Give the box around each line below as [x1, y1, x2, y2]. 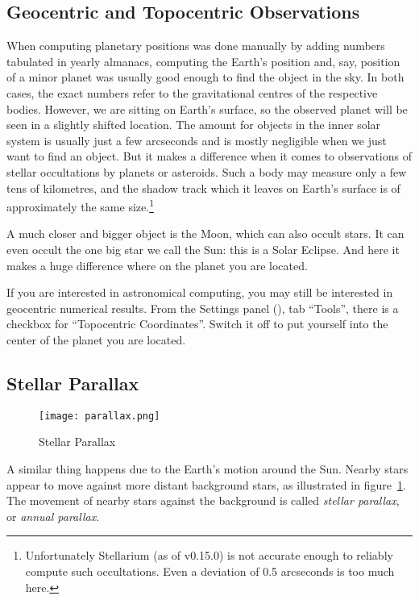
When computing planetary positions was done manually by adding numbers [6, 37, 385, 54]
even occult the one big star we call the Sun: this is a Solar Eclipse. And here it [6, 240, 400, 257]
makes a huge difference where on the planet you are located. [6, 256, 308, 273]
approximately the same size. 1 [6, 196, 154, 215]
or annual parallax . [6, 507, 100, 524]
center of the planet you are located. [6, 331, 186, 348]
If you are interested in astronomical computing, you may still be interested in [6, 284, 393, 301]
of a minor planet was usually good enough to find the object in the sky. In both [6, 69, 404, 85]
